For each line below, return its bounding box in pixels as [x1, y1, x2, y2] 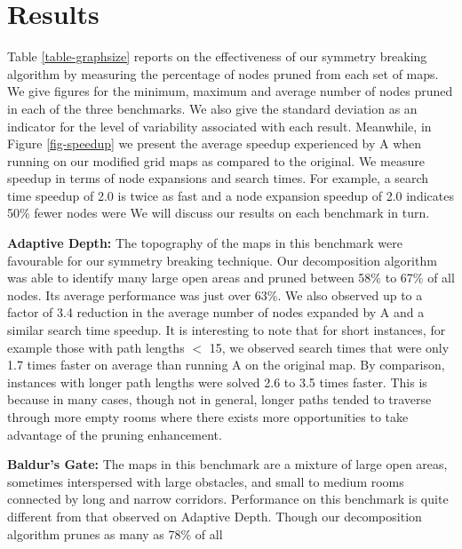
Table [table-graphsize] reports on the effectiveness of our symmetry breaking [7, 47, 427, 66]
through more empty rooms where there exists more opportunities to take [7, 408, 409, 426]
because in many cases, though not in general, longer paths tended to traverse [7, 390, 432, 409]
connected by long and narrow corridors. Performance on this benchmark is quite [7, 489, 449, 508]
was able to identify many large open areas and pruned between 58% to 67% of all [7, 268, 455, 287]
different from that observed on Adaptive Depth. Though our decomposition [7, 506, 422, 525]
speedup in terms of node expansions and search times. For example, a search [7, 169, 429, 187]
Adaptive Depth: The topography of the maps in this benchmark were [7, 234, 403, 252]
